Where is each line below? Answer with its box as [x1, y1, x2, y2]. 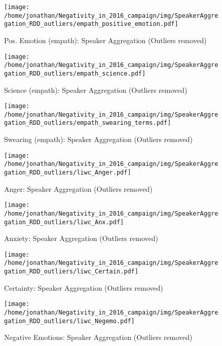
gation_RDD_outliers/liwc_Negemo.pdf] [4, 317, 135, 325]
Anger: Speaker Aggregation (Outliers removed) [4, 183, 153, 194]
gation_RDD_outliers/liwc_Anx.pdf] [4, 218, 124, 226]
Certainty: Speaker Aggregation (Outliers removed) [4, 282, 163, 293]
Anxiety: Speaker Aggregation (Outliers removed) [4, 233, 158, 244]
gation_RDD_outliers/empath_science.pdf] [4, 70, 146, 77]
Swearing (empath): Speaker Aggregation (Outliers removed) [4, 134, 193, 145]
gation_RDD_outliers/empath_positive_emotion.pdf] [4, 20, 178, 28]
